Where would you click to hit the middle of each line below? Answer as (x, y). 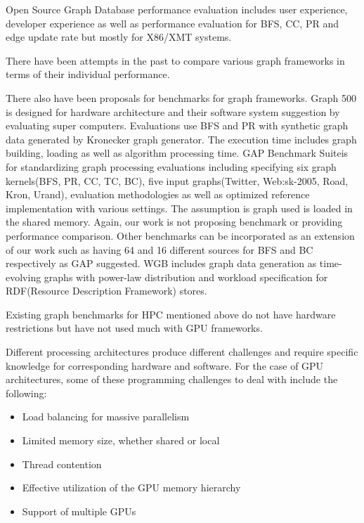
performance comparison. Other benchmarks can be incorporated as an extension (180, 235)
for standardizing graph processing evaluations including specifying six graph (171, 166)
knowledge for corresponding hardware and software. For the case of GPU (165, 365)
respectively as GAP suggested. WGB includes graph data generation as (161, 263)
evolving (24, 277)
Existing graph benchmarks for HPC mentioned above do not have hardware (171, 314)
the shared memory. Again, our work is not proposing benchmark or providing (174, 222)
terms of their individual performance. (88, 74)
